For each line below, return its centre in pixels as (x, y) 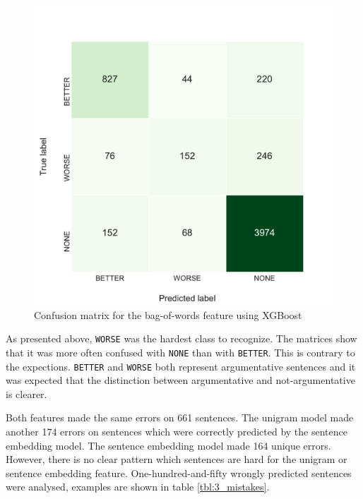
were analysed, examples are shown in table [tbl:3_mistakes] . (138, 487)
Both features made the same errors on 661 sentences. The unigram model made (180, 417)
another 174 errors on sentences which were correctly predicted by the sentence (177, 431)
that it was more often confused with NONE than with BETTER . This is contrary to (180, 352)
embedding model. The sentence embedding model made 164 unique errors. (168, 445)
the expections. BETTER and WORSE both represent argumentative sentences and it (181, 366)
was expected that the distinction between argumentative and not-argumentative (180, 380)
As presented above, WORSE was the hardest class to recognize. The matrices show (181, 338)
